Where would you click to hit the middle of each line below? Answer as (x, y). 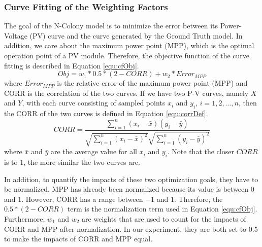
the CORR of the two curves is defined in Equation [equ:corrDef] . (106, 113)
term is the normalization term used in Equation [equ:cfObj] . (162, 209)
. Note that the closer (201, 151)
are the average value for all (94, 151)
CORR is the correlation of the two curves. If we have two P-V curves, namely (126, 93)
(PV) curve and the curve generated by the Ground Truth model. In (136, 35)
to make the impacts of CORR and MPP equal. (78, 239)
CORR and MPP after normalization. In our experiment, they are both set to (125, 228)
